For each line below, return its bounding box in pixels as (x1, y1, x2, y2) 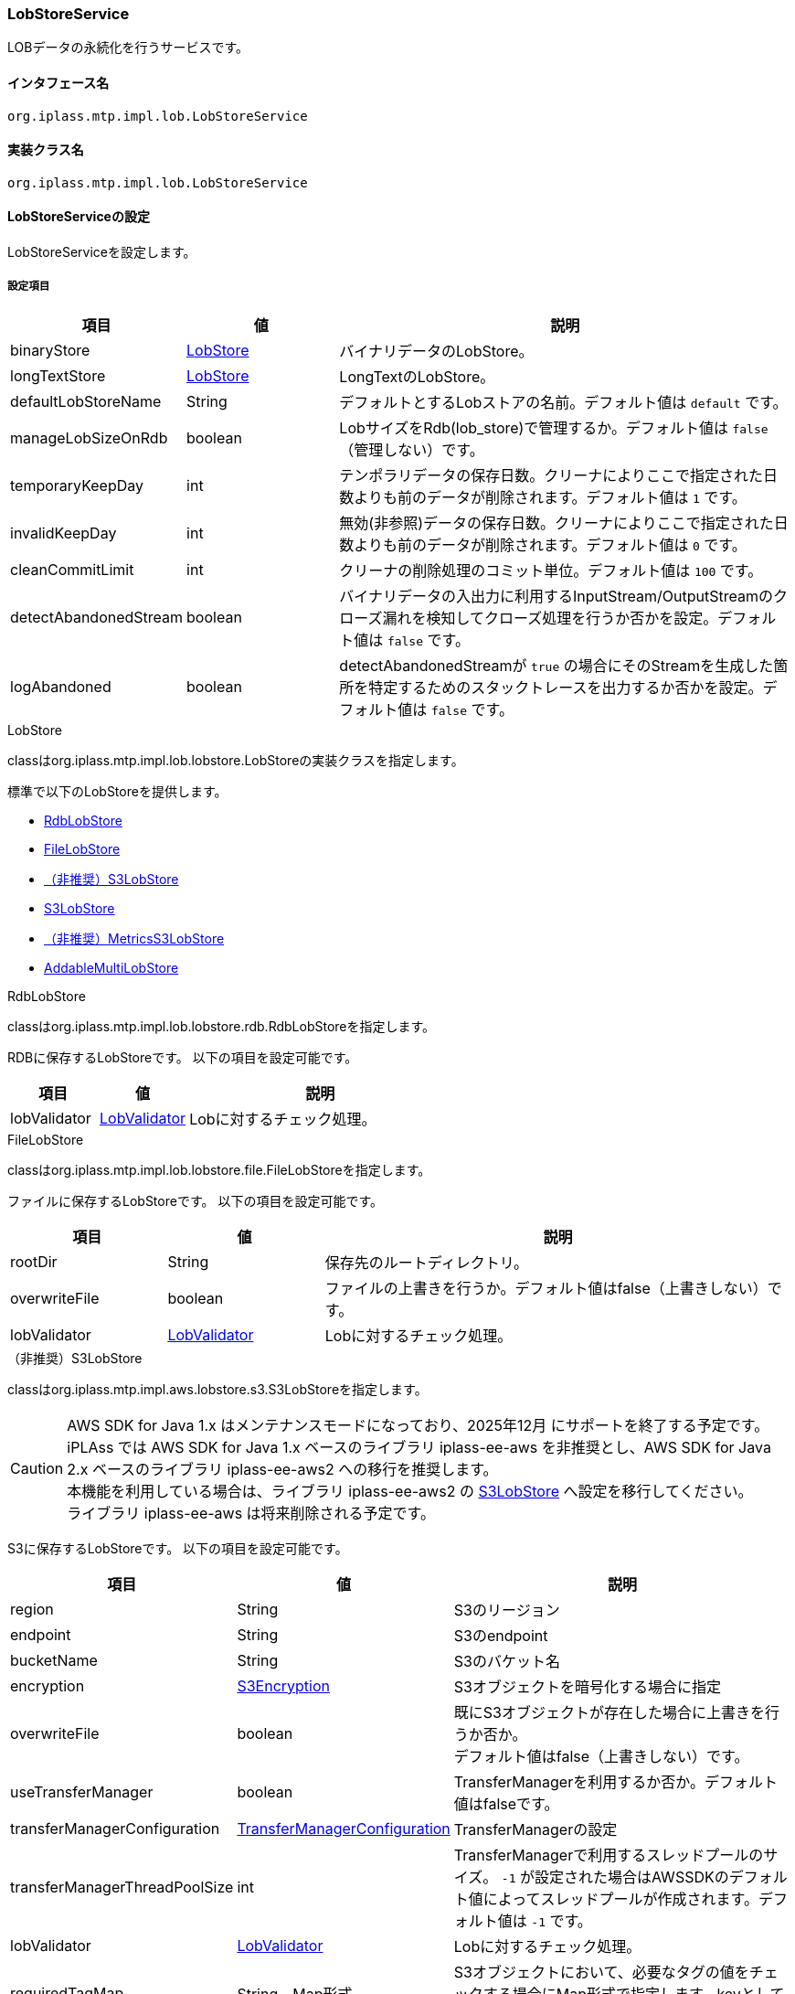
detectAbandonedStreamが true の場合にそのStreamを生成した (339, 656, 774, 675)
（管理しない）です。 (339, 440, 484, 459)
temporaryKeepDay (10, 475, 144, 495)
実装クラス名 (7, 142, 84, 158)
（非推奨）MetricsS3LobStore (44, 930, 225, 946)
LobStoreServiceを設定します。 (7, 244, 196, 261)
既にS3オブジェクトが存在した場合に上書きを (453, 1702, 765, 1722)
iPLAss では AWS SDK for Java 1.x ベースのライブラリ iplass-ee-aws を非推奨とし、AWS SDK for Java (67, 1437, 771, 1456)
